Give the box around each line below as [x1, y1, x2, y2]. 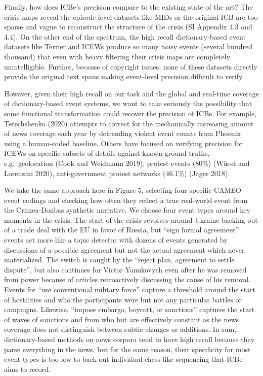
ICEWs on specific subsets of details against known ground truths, [4, 148, 210, 158]
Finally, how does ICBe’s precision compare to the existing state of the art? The [4, 2, 253, 12]
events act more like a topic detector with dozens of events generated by [4, 234, 228, 245]
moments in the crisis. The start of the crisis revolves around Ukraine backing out [4, 214, 258, 225]
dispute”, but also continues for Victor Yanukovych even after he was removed [4, 264, 247, 275]
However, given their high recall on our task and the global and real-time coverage [4, 88, 259, 98]
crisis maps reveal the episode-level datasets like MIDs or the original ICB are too [4, 11, 258, 22]
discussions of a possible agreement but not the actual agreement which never [4, 244, 245, 255]
